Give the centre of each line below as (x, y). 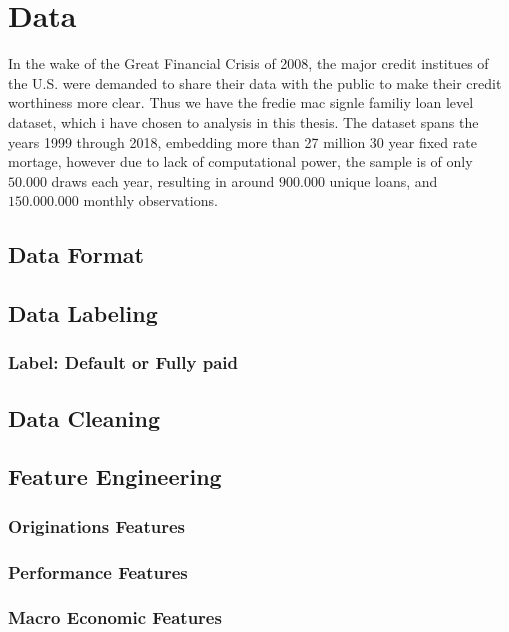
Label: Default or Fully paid (123, 362)
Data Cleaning (84, 417)
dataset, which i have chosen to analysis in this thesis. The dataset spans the (243, 121)
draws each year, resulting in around (163, 180)
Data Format (76, 254)
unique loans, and (383, 180)
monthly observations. (150, 200)
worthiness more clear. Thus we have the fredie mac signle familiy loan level (241, 102)
